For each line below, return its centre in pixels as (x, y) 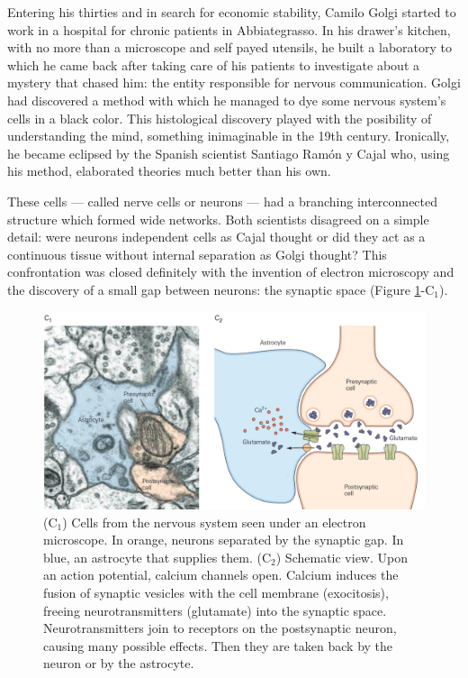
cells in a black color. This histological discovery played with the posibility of (220, 118)
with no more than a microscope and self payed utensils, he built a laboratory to (229, 47)
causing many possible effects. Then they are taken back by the (218, 645)
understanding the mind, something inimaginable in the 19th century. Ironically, (229, 136)
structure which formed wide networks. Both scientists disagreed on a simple (218, 219)
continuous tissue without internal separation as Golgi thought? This (197, 254)
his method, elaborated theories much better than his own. (169, 171)
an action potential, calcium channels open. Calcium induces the (221, 575)
